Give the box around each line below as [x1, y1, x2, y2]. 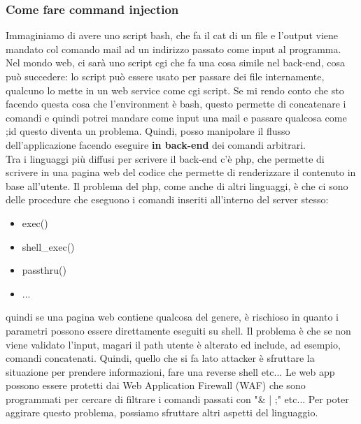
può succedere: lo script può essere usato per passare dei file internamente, [6, 69, 325, 83]
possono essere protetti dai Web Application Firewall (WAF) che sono [6, 378, 306, 393]
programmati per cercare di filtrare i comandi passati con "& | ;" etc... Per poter [6, 391, 349, 406]
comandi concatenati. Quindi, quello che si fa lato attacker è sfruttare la [6, 351, 315, 365]
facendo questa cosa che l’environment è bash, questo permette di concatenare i [6, 96, 346, 111]
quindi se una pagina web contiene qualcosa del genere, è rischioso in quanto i [6, 309, 339, 324]
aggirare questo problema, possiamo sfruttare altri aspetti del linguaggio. [6, 405, 318, 420]
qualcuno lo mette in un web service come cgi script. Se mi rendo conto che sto [6, 82, 344, 97]
